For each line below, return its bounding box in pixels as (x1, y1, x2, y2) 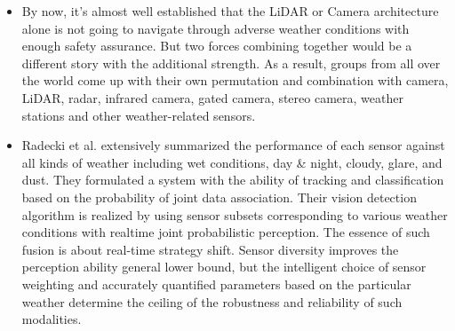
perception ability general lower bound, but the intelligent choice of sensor (21, 257, 427, 276)
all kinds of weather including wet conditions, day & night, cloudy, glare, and (21, 153, 443, 171)
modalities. (21, 310, 82, 328)
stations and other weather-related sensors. (21, 106, 256, 124)
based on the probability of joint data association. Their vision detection (21, 187, 417, 206)
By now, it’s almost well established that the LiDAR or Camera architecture (21, 2, 439, 20)
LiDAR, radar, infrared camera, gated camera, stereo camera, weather (21, 88, 403, 106)
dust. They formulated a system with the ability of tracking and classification (21, 170, 444, 189)
